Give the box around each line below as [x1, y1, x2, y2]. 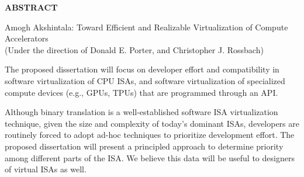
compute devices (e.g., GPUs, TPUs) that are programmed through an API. [5, 86, 278, 98]
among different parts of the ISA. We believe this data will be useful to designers [5, 151, 295, 164]
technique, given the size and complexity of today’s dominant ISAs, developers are [5, 117, 299, 129]
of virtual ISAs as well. [5, 163, 87, 175]
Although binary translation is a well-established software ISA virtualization [5, 106, 278, 118]
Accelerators [5, 32, 49, 44]
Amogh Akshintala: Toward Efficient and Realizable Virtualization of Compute [5, 20, 288, 33]
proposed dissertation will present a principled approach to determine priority [5, 140, 284, 152]
